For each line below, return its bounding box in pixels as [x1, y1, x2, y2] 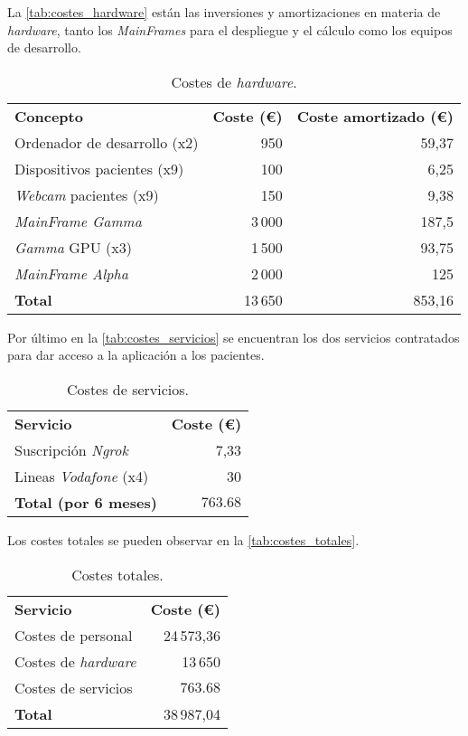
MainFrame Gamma [14, 210, 142, 231]
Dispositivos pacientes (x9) [14, 157, 184, 179]
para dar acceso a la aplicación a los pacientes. [7, 345, 265, 364]
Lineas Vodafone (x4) [14, 465, 149, 486]
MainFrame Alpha [14, 262, 128, 284]
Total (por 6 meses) [14, 491, 157, 513]
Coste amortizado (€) [296, 105, 454, 127]
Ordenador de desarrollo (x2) [14, 131, 199, 153]
